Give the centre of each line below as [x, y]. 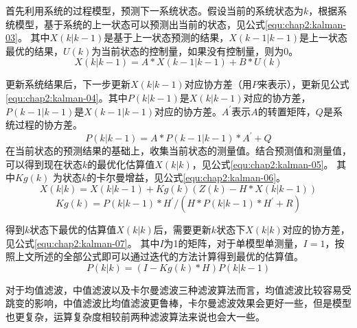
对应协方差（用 [218, 84]
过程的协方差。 [48, 125]
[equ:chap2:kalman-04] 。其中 [67, 97]
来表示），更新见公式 [303, 84]
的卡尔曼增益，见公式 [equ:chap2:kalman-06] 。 [186, 177]
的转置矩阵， [287, 111]
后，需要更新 [182, 230]
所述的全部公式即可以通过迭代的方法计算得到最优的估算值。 [169, 256]
